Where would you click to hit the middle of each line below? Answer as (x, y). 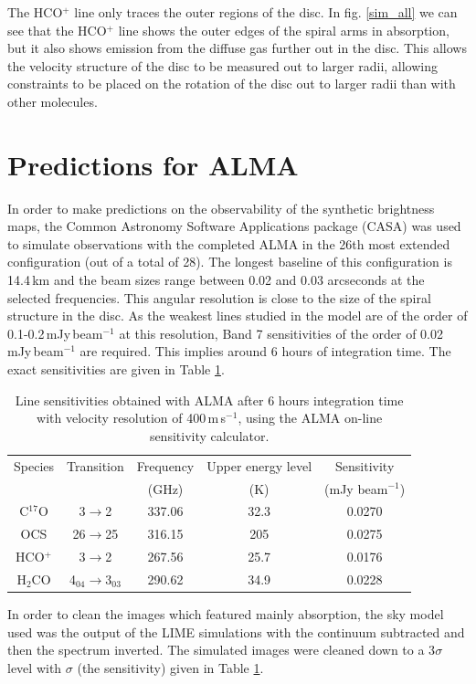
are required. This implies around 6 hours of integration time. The (265, 351)
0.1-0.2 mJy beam (55, 333)
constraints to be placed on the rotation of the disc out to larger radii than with (232, 84)
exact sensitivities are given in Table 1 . (116, 369)
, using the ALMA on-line (310, 418)
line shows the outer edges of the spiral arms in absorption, (284, 30)
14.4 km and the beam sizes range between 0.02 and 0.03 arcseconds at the (216, 280)
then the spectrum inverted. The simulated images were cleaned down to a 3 (222, 650)
